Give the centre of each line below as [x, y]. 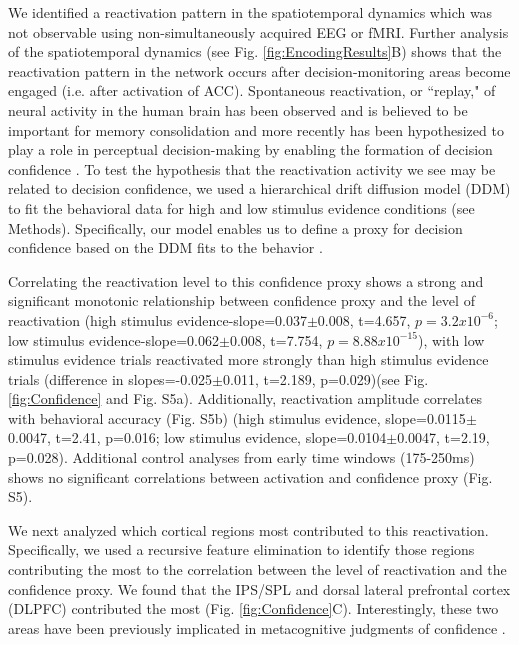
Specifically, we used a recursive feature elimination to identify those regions [241, 549]
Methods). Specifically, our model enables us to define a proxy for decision [235, 227]
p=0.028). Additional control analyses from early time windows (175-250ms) [241, 457]
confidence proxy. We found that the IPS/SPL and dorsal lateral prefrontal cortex [259, 588]
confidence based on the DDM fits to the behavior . [165, 247]
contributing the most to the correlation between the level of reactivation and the [257, 569]
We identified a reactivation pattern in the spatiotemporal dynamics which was [250, 12]
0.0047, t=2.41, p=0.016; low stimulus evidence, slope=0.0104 [197, 437]
